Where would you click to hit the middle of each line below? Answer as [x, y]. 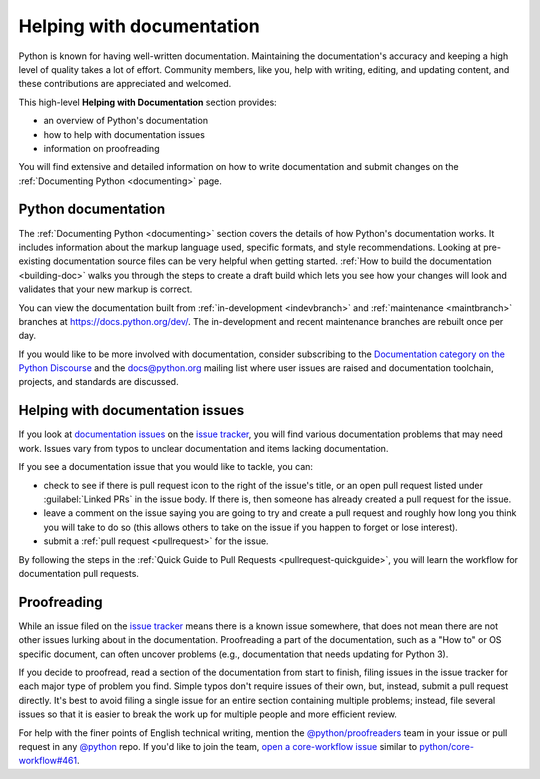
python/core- [447, 746]
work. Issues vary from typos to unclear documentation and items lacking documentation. [203, 448]
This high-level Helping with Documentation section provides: [147, 102]
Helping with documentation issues [131, 410]
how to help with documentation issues [124, 134]
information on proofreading [101, 148]
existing [35, 261]
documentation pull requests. [79, 573]
